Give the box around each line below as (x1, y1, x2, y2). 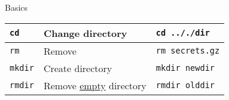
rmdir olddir (155, 80, 215, 90)
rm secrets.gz (155, 46, 220, 56)
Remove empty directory (43, 78, 146, 92)
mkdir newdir (155, 63, 215, 73)
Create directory (43, 61, 112, 75)
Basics (5, 1, 28, 13)
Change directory (43, 26, 127, 40)
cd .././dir (155, 28, 210, 38)
